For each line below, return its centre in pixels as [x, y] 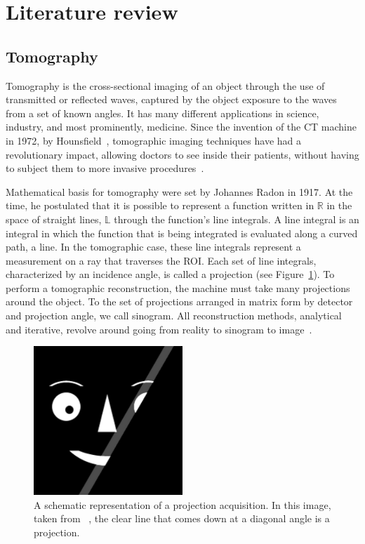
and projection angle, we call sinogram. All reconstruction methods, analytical [174, 316]
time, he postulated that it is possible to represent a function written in [160, 205]
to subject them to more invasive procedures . [105, 168]
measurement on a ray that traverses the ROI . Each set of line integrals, [161, 260]
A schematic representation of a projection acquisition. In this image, [182, 504]
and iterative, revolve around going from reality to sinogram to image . [159, 329]
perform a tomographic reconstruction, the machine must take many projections [178, 287]
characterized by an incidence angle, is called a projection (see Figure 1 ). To [170, 274]
